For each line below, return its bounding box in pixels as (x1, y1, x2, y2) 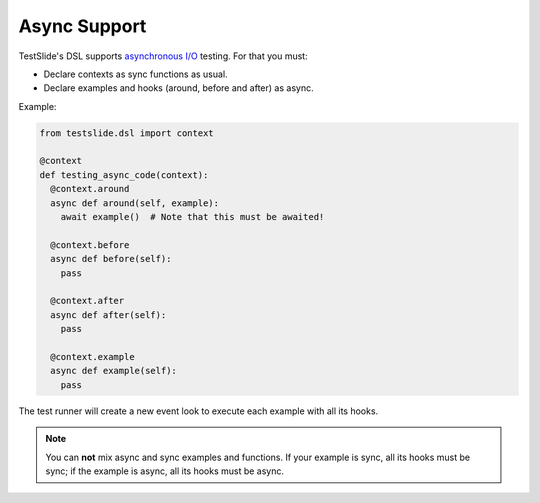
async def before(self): (50, 253, 172, 265)
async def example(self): (50, 365, 177, 377)
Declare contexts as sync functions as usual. (43, 68, 229, 80)
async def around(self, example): (50, 197, 220, 209)
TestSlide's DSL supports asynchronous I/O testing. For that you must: (18, 50, 309, 62)
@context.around (50, 183, 130, 195)
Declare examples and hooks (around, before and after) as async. (43, 82, 314, 94)
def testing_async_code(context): (39, 169, 209, 180)
